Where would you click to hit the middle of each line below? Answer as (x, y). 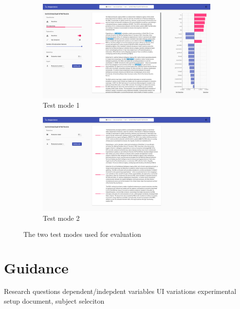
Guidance (36, 268)
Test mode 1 (61, 105)
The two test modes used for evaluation (82, 234)
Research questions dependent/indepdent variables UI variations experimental (120, 291)
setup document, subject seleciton (54, 300)
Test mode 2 (61, 218)
